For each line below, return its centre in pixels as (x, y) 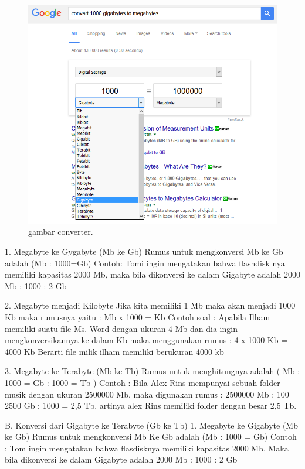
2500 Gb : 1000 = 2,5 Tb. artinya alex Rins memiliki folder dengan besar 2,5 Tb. (151, 405)
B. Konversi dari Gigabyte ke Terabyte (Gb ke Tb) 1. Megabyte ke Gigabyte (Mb (151, 425)
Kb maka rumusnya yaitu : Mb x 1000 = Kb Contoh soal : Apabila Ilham (138, 316)
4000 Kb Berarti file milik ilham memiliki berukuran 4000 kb (114, 351)
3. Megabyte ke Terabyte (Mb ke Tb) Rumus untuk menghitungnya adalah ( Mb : (152, 371)
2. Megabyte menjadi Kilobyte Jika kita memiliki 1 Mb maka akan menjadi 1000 (150, 305)
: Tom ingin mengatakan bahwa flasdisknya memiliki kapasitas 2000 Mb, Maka (147, 448)
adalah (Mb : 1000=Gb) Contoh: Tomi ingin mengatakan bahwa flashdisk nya (145, 263)
